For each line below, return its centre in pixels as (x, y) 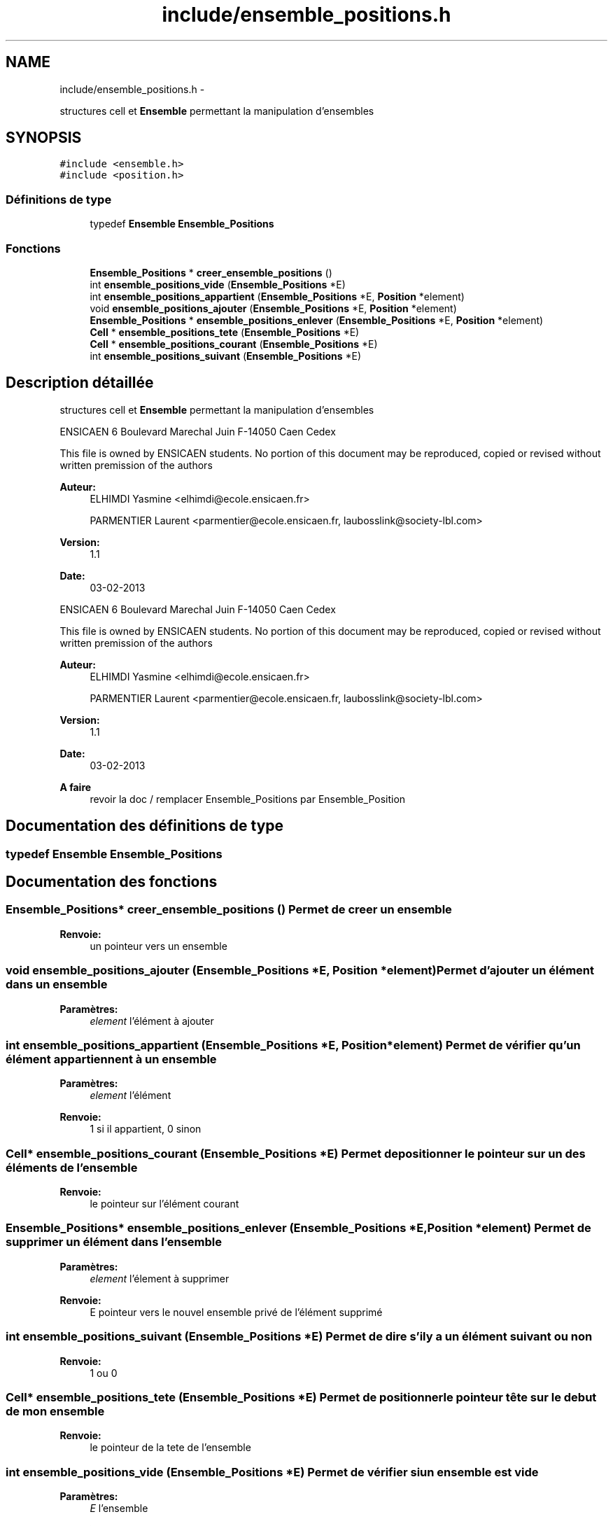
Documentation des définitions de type (145, 826)
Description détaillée (80, 383)
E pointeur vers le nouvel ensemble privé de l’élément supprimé (236, 1312)
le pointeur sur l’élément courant (164, 1204)
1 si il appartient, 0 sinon (146, 1129)
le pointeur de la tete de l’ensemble (170, 1448)
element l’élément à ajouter (152, 1021)
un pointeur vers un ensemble (158, 946)
